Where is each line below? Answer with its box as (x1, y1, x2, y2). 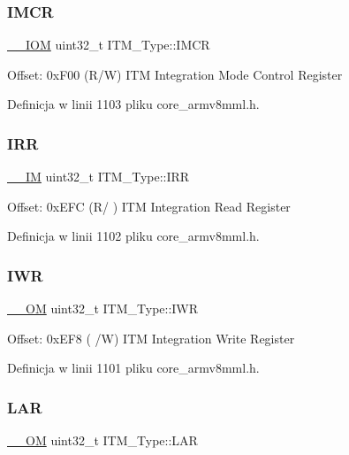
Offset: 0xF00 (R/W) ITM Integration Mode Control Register (7, 65, 343, 83)
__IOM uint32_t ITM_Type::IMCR (7, 35, 210, 54)
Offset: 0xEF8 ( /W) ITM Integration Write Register (7, 328, 295, 347)
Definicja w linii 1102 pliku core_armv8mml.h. (7, 227, 260, 245)
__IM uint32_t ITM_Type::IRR (7, 167, 190, 186)
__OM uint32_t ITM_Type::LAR (7, 431, 198, 450)
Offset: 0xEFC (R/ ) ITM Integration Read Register (7, 197, 291, 215)
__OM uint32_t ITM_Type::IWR (7, 299, 199, 318)
